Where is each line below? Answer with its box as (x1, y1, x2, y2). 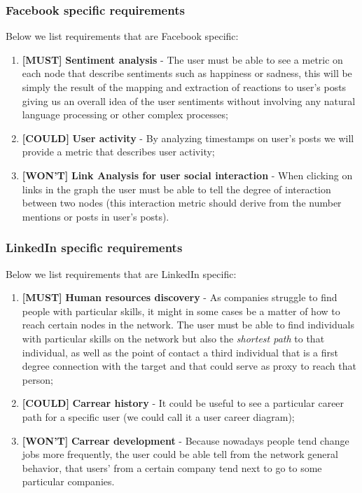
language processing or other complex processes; (22, 107, 228, 122)
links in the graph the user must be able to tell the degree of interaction (22, 181, 331, 196)
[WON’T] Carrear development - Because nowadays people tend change (22, 433, 349, 447)
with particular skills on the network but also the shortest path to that (22, 331, 325, 345)
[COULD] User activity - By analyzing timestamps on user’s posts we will (22, 130, 354, 145)
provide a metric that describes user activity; (22, 144, 215, 159)
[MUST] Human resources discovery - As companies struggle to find (22, 290, 337, 305)
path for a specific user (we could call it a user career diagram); (22, 409, 295, 424)
